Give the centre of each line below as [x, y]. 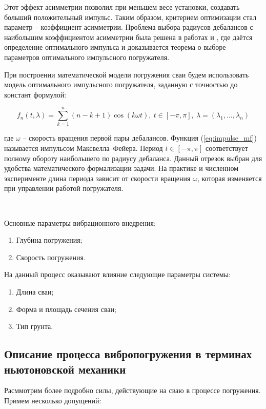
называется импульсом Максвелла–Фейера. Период [84, 148]
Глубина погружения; [49, 240]
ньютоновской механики [65, 369]
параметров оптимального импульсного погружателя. [87, 57]
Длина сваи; [35, 291]
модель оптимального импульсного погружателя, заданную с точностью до [121, 84]
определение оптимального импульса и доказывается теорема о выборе [115, 47]
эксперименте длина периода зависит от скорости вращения [97, 178]
